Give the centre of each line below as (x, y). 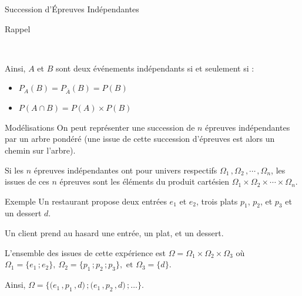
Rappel (18, 28)
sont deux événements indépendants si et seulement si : (155, 68)
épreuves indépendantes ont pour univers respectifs (125, 170)
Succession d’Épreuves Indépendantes (72, 9)
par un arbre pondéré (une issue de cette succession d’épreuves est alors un (140, 139)
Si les (14, 170)
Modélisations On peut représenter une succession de (100, 127)
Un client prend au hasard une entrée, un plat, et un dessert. (114, 233)
